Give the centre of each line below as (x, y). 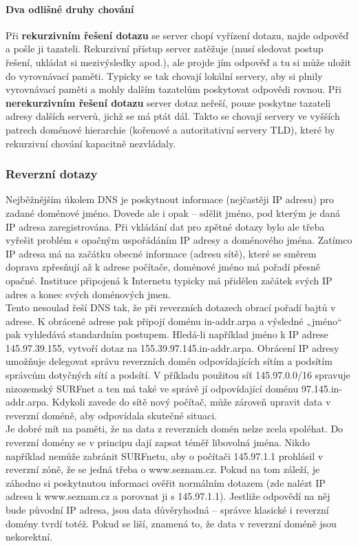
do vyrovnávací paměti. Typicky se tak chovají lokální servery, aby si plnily (164, 75)
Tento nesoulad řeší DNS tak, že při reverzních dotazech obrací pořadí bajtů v (171, 307)
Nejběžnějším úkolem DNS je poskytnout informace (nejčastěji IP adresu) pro (170, 199)
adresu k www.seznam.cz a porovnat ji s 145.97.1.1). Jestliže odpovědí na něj (168, 496)
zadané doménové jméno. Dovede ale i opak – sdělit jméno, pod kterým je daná (173, 212)
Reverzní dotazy (52, 174)
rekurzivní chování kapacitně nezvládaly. (91, 143)
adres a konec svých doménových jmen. (88, 294)
